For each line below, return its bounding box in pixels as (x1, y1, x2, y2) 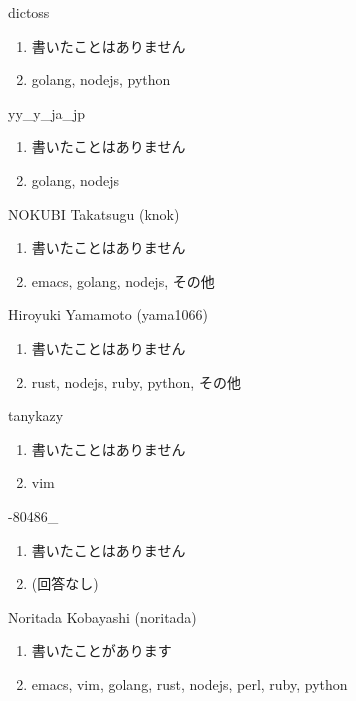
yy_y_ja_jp (8, 102, 86, 123)
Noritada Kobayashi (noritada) (8, 606, 197, 627)
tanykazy (8, 405, 64, 426)
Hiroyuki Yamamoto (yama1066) (8, 304, 208, 325)
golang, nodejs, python (31, 69, 171, 90)
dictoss (8, 2, 50, 22)
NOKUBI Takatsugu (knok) (8, 203, 180, 224)
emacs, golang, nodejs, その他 (31, 270, 215, 291)
